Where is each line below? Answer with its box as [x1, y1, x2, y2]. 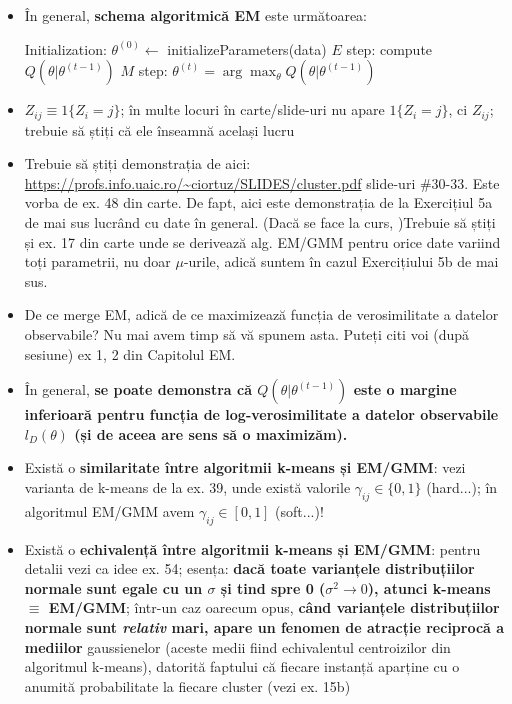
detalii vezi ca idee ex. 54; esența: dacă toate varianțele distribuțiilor [24, 558, 475, 579]
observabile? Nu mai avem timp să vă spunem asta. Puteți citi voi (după [24, 323, 470, 344]
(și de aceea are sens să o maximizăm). [74, 423, 348, 444]
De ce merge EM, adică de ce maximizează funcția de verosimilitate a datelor [24, 304, 499, 325]
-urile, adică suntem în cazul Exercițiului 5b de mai [183, 251, 499, 272]
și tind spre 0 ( [220, 577, 326, 598]
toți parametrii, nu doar [24, 251, 171, 272]
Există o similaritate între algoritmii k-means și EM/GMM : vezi [24, 457, 466, 478]
